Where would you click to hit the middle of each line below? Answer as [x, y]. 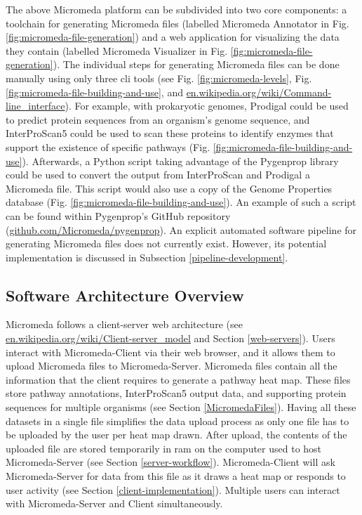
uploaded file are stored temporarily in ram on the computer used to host [164, 448]
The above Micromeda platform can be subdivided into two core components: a [176, 9]
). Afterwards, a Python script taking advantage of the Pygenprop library [180, 161]
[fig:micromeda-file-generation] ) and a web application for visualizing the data [173, 37]
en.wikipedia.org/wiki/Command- [259, 92]
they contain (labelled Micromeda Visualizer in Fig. [117, 50]
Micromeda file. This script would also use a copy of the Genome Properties [169, 188]
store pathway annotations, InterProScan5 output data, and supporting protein [176, 393]
